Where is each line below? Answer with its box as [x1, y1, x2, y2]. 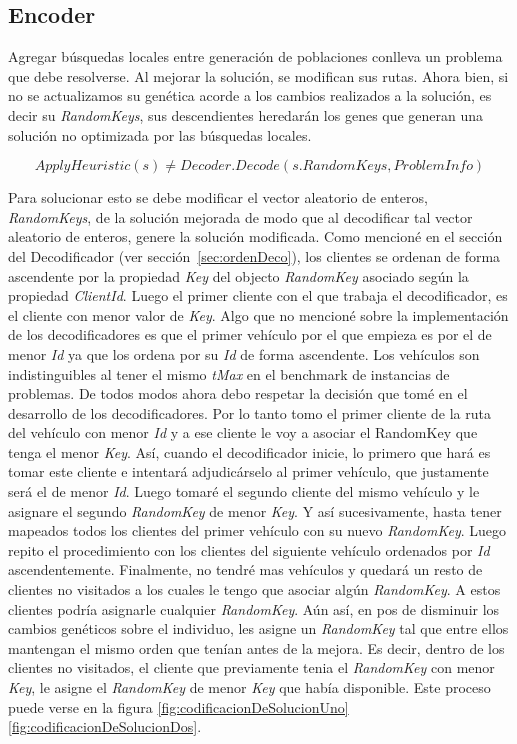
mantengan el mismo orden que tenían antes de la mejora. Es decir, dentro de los [8, 637, 505, 658]
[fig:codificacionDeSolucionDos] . [8, 716, 202, 737]
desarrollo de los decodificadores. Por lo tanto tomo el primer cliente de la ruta [8, 402, 491, 423]
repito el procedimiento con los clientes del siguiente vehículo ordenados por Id [8, 539, 490, 560]
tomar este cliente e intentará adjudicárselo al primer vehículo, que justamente [8, 461, 489, 482]
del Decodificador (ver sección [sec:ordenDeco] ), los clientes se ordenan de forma [8, 245, 501, 266]
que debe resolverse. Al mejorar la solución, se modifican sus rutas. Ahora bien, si [8, 65, 509, 86]
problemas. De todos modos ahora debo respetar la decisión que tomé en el [8, 383, 468, 404]
